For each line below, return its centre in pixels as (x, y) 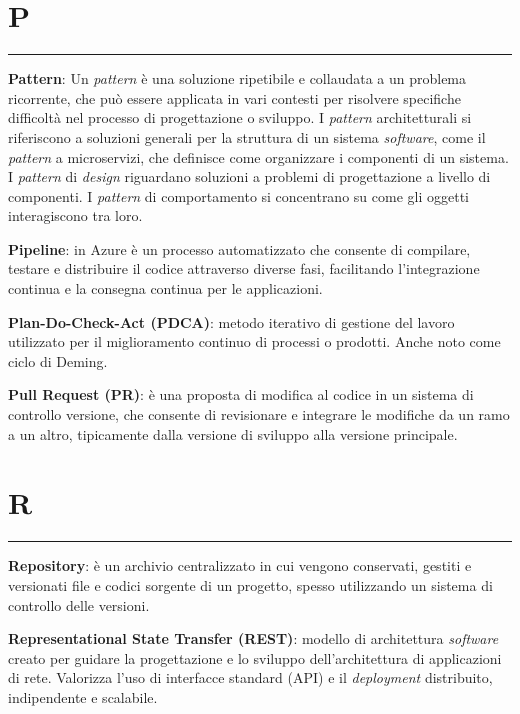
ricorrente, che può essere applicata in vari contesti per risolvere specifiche (234, 97)
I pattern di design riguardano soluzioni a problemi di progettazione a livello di (249, 176)
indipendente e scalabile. (83, 696)
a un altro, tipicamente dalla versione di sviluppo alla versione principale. (233, 433)
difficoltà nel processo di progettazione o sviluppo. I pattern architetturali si (240, 117)
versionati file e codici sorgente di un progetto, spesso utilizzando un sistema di (250, 584)
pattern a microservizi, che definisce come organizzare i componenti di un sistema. (258, 156)
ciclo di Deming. (58, 360)
